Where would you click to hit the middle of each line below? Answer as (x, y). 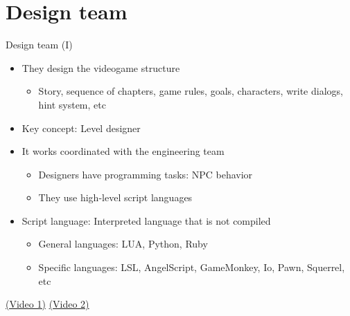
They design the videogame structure (101, 67)
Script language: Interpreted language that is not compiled (146, 220)
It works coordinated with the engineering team (123, 151)
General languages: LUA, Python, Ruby (123, 244)
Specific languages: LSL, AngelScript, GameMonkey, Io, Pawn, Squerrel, (192, 267)
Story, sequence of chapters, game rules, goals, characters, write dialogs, (191, 91)
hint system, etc (72, 104)
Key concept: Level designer (81, 128)
